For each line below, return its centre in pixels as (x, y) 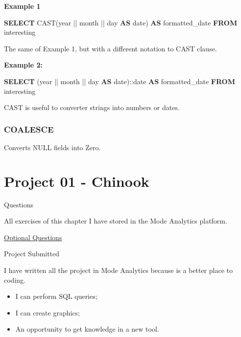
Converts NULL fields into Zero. (52, 147)
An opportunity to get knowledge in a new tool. (87, 329)
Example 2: (23, 65)
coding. (15, 280)
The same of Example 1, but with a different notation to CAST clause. (110, 48)
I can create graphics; (48, 312)
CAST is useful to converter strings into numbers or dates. (92, 107)
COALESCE (29, 129)
